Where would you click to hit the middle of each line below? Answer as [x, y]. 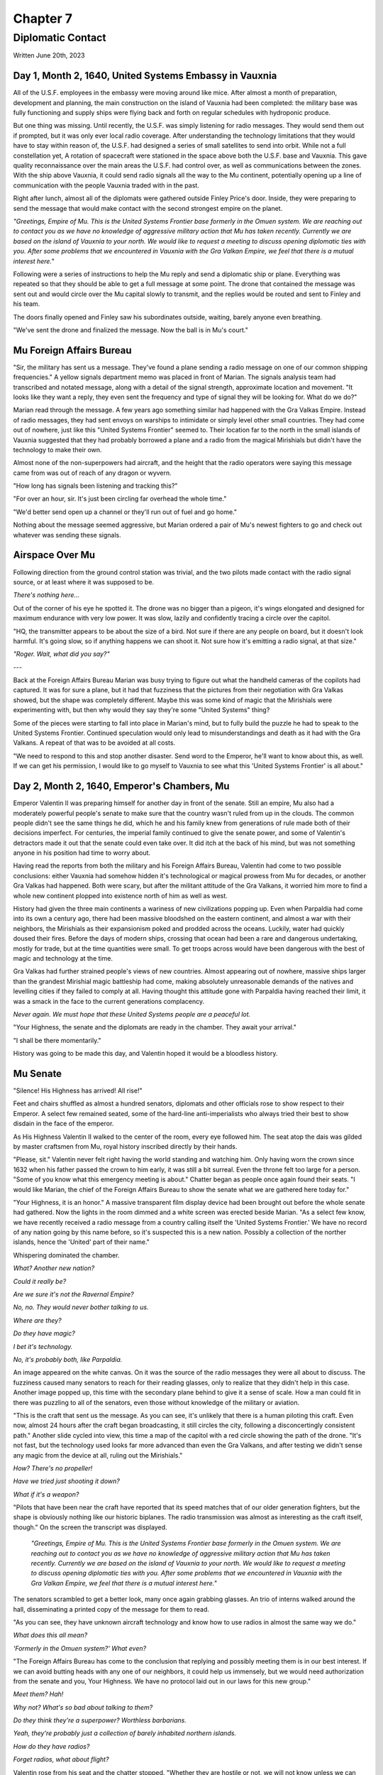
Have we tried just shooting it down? [66, 1481]
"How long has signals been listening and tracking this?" [95, 486]
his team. [27, 304]
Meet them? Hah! [38, 1694]
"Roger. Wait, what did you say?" [61, 654]
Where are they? [37, 1320]
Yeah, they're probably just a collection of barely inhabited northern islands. [125, 1733]
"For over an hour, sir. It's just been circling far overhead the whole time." [120, 499]
